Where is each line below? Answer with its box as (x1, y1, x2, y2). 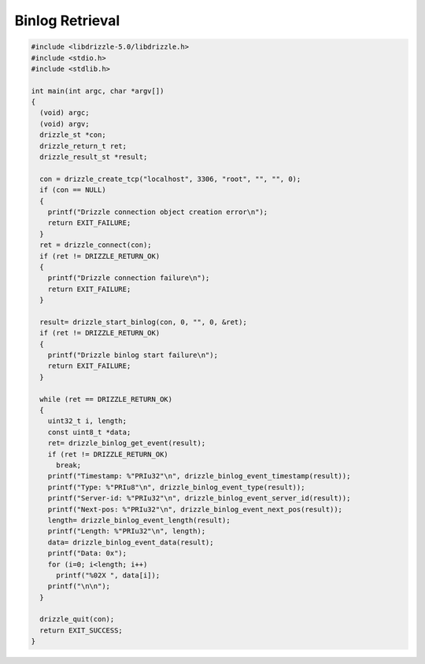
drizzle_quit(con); (39, 614, 115, 624)
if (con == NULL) (39, 186, 106, 194)
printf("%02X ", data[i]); (56, 570, 161, 580)
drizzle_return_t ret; (39, 142, 128, 150)
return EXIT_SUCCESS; (39, 625, 124, 635)
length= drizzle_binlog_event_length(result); (47, 515, 231, 525)
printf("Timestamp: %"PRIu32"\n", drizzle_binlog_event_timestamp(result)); (47, 472, 351, 481)
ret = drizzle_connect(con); (39, 241, 153, 249)
